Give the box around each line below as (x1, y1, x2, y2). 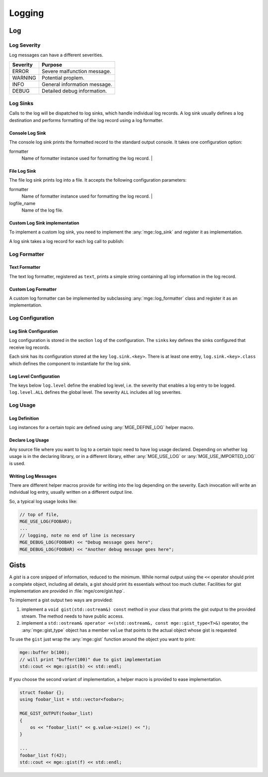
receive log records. (9, 344, 51, 350)
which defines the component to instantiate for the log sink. (9, 360, 131, 366)
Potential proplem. (41, 74, 84, 81)
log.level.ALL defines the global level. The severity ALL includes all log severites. (9, 389, 182, 395)
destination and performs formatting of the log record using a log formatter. (9, 117, 164, 123)
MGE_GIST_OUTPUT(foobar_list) (19, 711, 93, 716)
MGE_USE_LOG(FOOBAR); (19, 519, 72, 525)
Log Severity (9, 41, 41, 48)
